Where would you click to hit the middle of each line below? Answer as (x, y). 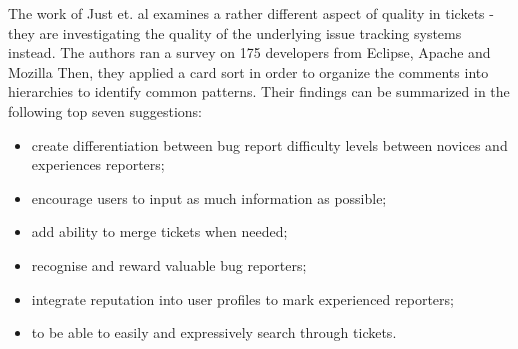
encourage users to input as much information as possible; (209, 197)
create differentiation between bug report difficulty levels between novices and (269, 144)
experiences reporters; (98, 164)
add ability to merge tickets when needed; (159, 231)
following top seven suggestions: (105, 110)
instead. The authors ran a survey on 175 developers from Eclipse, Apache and (249, 52)
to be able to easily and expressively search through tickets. (214, 332)
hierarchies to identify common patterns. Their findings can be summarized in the (259, 91)
